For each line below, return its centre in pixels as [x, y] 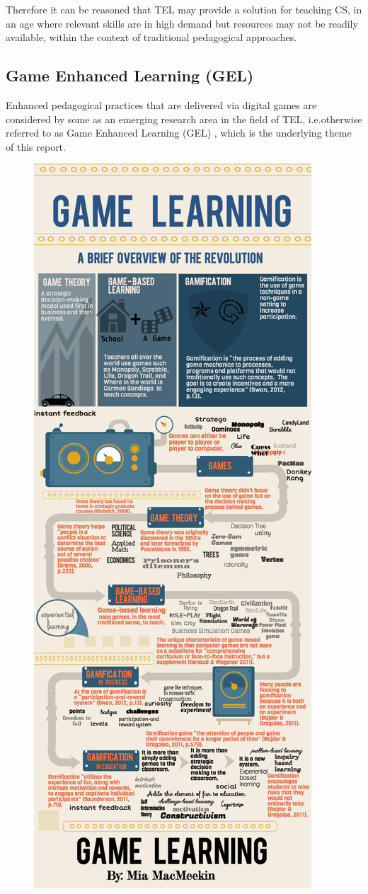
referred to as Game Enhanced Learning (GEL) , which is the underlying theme [179, 133]
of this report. [36, 146]
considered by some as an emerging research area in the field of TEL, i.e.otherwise [184, 119]
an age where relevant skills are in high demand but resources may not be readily [182, 23]
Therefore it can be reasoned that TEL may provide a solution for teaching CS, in [184, 9]
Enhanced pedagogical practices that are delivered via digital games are [161, 104]
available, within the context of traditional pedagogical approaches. [151, 37]
